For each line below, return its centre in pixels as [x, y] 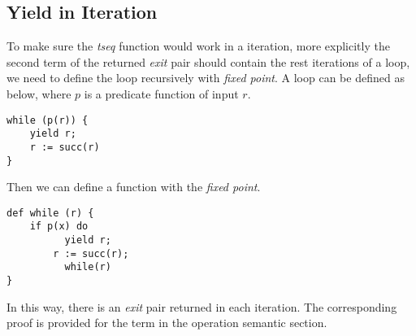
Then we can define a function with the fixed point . [134, 187]
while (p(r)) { [48, 120]
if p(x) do [59, 227]
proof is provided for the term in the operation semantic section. [167, 323]
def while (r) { [50, 213]
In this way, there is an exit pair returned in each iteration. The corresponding [202, 306]
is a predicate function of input [161, 93]
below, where [39, 93]
